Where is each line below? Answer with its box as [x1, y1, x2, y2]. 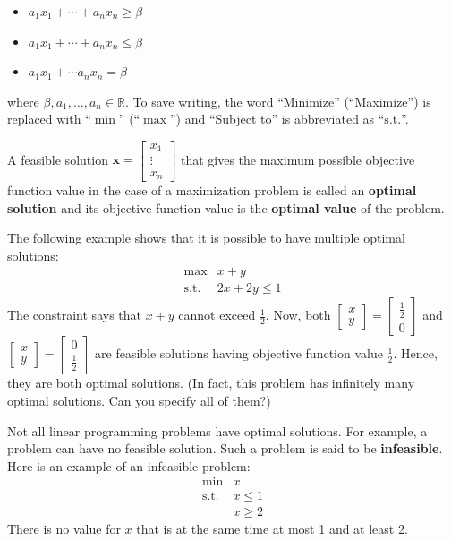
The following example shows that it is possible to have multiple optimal [7, 228, 405, 247]
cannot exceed [178, 305, 256, 324]
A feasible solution [7, 150, 108, 168]
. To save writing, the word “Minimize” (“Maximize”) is [125, 91, 431, 110]
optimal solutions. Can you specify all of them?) [7, 391, 271, 409]
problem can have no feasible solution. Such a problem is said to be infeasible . [7, 439, 443, 458]
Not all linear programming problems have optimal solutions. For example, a [7, 421, 428, 440]
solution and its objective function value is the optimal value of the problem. [7, 198, 445, 217]
